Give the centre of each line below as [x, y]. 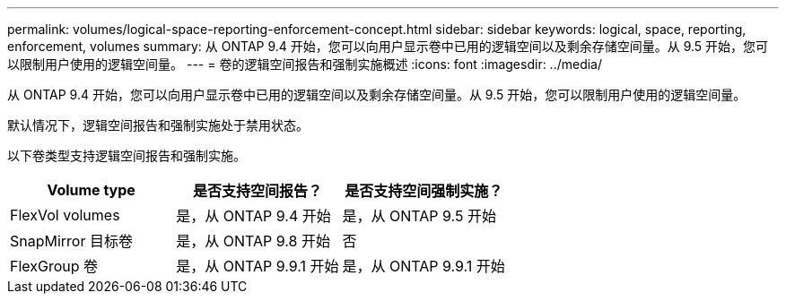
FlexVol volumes [65, 215]
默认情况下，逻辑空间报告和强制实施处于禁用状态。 [158, 125]
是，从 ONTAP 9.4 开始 [253, 216]
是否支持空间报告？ [257, 191]
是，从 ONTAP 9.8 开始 [253, 241]
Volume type [91, 190]
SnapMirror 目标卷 [71, 241]
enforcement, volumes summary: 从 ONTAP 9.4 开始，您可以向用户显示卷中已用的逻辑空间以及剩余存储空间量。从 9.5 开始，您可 [388, 46]
